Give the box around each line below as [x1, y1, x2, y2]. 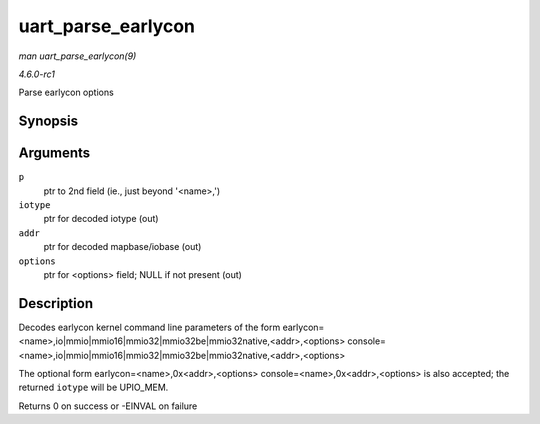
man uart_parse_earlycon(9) [18, 50, 137, 62]
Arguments [18, 145, 91, 162]
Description [18, 295, 94, 312]
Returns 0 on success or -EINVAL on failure [18, 400, 198, 412]
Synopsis [18, 113, 79, 130]
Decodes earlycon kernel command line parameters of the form [18, 321, 281, 333]
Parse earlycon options [18, 86, 114, 99]
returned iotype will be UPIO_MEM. [18, 381, 169, 394]
